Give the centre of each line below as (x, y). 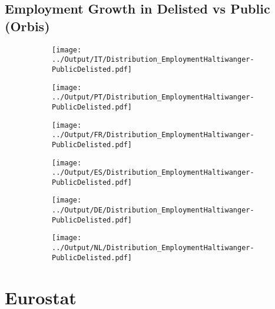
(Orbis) (27, 26)
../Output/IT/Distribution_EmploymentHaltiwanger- (153, 60)
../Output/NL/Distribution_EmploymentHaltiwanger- (153, 248)
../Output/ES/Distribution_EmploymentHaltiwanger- (153, 173)
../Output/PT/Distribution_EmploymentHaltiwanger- (153, 97)
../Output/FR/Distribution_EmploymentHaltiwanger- (153, 135)
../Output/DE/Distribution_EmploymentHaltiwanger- (153, 210)
